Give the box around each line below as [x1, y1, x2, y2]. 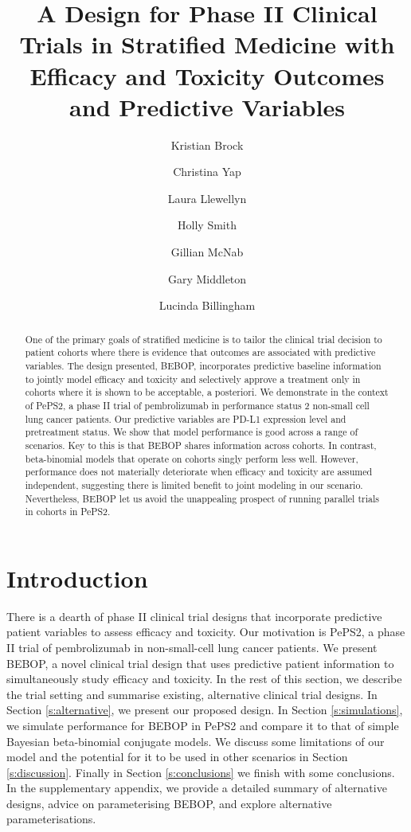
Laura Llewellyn [167, 189, 247, 206]
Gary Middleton [167, 270, 247, 287]
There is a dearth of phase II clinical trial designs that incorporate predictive [6, 607, 382, 624]
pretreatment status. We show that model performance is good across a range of [25, 425, 358, 439]
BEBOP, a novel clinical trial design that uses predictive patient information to [6, 654, 394, 671]
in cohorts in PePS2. [25, 505, 111, 518]
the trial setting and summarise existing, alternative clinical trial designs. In [6, 686, 378, 702]
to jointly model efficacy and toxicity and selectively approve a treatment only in [25, 372, 361, 385]
